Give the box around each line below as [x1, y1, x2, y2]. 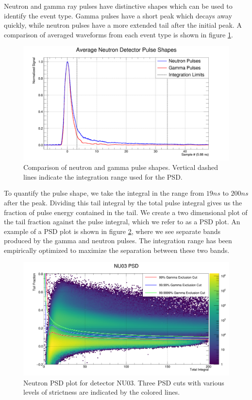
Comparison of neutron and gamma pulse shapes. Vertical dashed [23, 162, 218, 172]
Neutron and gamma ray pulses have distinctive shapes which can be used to [4, 1, 233, 11]
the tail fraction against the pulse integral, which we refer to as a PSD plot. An [4, 217, 240, 227]
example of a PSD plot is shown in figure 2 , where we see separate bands [4, 226, 221, 236]
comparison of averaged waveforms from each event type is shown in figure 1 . [4, 29, 233, 39]
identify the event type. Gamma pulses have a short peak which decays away [4, 10, 232, 20]
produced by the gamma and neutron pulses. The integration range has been [4, 235, 232, 246]
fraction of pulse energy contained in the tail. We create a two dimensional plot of [4, 207, 248, 217]
